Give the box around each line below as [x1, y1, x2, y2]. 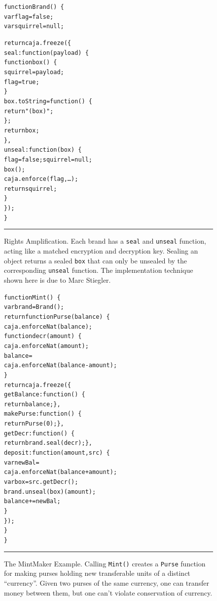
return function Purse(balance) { [4, 313, 110, 320]
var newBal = [4, 459, 39, 466]
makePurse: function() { [4, 410, 82, 418]
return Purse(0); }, [4, 420, 64, 428]
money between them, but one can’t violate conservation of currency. [4, 587, 213, 598]
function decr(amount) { [4, 333, 82, 340]
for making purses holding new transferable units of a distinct [4, 568, 190, 578]
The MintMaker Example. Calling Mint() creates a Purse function [4, 558, 206, 568]
